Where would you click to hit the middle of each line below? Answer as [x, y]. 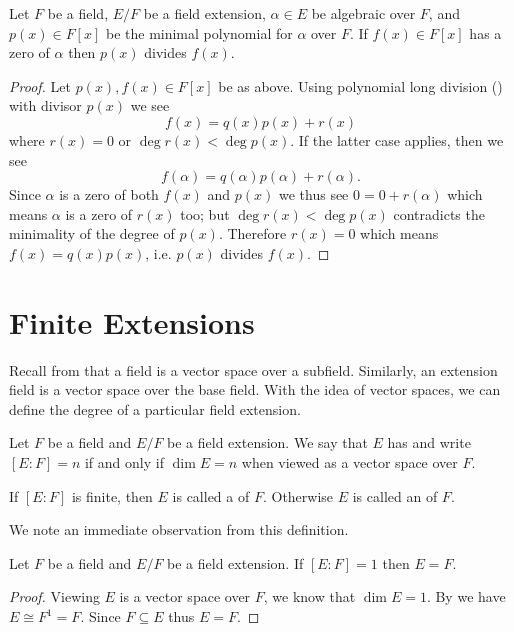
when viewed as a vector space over [349, 462]
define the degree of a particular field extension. [155, 408]
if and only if [124, 462]
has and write [429, 442]
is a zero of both [109, 194]
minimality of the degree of [92, 233]
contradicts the [439, 213]
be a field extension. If [235, 562]
